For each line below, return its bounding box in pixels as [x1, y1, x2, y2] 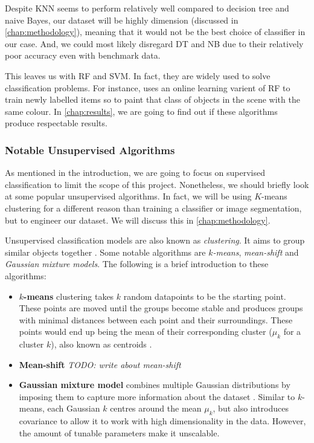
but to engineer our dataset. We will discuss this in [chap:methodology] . [5, 213, 271, 226]
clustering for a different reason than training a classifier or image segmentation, [5, 201, 302, 214]
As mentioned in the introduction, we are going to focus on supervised [5, 166, 265, 179]
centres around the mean [110, 402, 202, 415]
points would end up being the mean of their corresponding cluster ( [19, 325, 272, 338]
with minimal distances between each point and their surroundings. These [19, 313, 293, 326]
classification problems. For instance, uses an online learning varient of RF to [5, 81, 290, 94]
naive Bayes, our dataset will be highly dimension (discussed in [5, 13, 239, 26]
